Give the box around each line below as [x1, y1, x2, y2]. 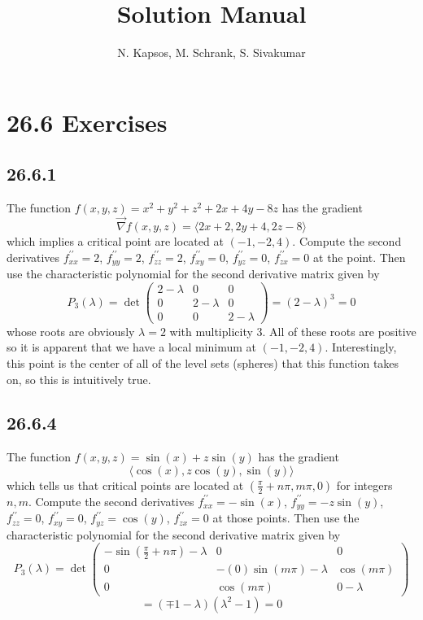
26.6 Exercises [7, 105, 168, 138]
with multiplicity [169, 322, 253, 339]
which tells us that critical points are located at [7, 476, 244, 493]
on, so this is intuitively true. [7, 370, 151, 387]
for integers [336, 476, 393, 493]
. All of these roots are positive [262, 322, 416, 339]
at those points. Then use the [212, 509, 360, 526]
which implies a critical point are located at [7, 232, 224, 249]
